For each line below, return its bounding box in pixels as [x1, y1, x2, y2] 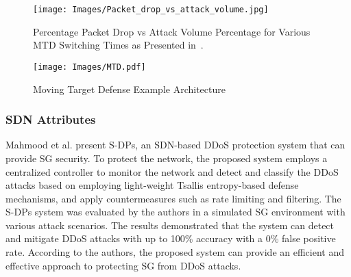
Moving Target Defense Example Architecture [33, 81, 226, 96]
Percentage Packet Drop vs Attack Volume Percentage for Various [33, 24, 311, 38]
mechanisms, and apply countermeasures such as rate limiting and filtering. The [5, 191, 341, 205]
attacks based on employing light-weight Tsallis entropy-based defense [5, 178, 299, 192]
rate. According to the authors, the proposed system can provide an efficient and [5, 245, 344, 259]
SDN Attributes [5, 111, 96, 128]
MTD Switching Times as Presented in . [33, 38, 204, 52]
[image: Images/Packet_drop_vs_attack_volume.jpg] [33, 5, 269, 14]
